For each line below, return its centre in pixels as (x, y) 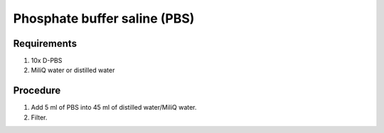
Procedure (37, 91)
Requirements (45, 44)
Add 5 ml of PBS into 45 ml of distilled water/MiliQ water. (114, 108)
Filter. (39, 117)
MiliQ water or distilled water (73, 70)
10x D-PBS (47, 61)
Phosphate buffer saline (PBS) (104, 18)
